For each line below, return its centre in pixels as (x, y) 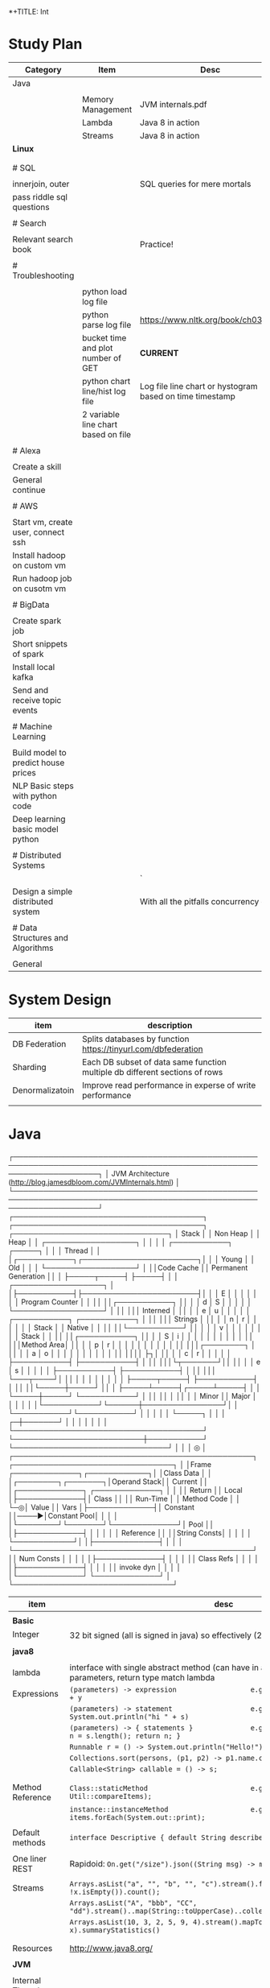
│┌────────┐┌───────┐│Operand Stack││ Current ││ (108, 1482)
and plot (97, 348)
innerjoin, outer (41, 184)
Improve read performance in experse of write (169, 1085)
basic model (35, 829)
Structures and (40, 937)
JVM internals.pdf (173, 104)
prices (24, 772)
